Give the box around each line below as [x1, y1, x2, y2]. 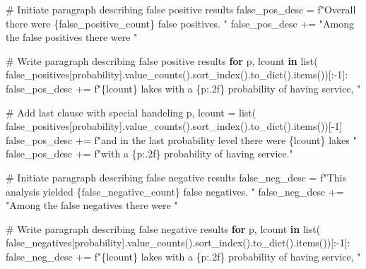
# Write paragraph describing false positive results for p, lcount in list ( [6, 53, 318, 68]
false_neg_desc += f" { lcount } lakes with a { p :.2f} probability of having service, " [6, 249, 361, 263]
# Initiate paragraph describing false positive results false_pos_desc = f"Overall [6, 2, 356, 16]
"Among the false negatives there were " [6, 198, 178, 213]
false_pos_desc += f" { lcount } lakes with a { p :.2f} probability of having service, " [6, 80, 361, 95]
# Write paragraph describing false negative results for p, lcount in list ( [6, 221, 321, 236]
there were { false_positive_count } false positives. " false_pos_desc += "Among [6, 16, 355, 30]
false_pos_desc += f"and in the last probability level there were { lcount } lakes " [6, 132, 357, 147]
